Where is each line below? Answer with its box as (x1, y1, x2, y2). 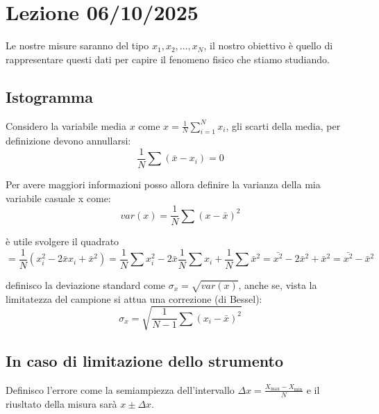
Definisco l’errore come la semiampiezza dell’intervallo (6, 382, 235, 397)
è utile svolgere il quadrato (6, 234, 119, 249)
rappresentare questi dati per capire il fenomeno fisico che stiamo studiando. (6, 51, 330, 66)
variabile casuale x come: (6, 190, 111, 205)
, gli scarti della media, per (226, 118, 341, 133)
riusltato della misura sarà (6, 396, 117, 411)
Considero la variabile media (6, 118, 126, 133)
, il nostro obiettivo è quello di (203, 38, 333, 53)
